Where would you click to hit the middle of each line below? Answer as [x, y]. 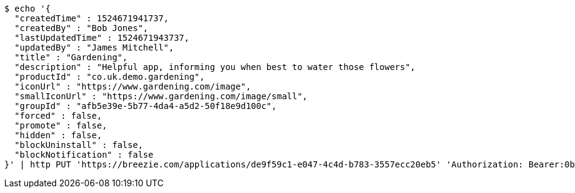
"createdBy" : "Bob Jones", [81, 28]
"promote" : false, [61, 125]
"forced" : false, [58, 116]
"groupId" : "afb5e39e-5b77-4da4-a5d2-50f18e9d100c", [145, 106]
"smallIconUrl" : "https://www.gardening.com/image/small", [161, 96]
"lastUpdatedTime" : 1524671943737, [102, 38]
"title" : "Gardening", [71, 57]
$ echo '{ [27, 9]
